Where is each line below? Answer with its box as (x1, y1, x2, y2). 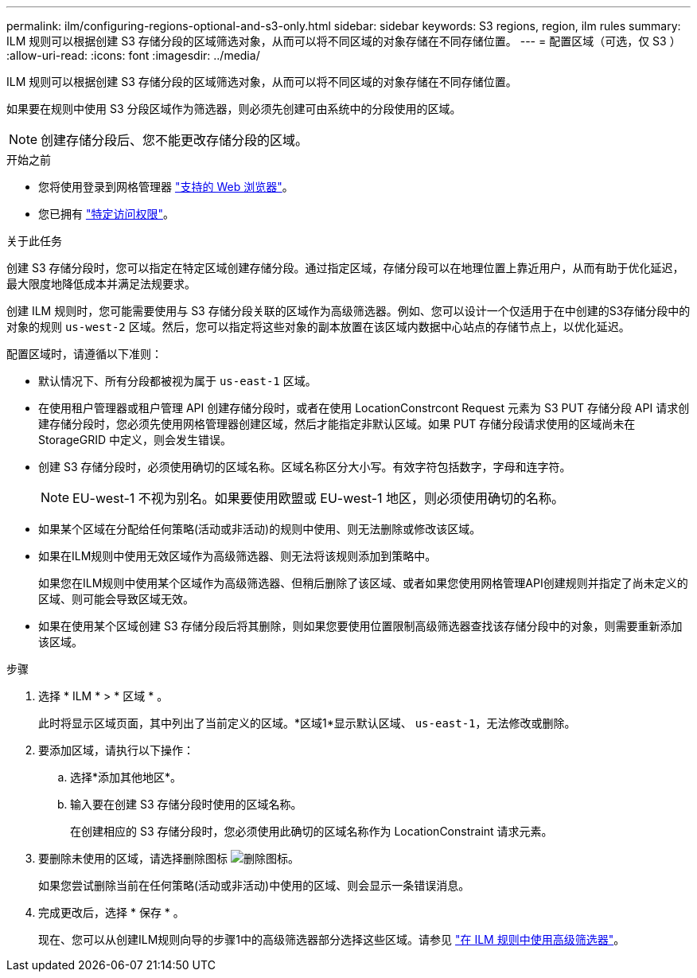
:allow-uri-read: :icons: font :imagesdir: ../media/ (6, 49, 260, 62)
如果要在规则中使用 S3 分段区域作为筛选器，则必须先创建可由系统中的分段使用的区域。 (6, 102, 461, 115)
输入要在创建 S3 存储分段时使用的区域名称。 (70, 797, 302, 811)
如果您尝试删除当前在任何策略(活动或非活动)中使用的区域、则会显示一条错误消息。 (38, 879, 470, 892)
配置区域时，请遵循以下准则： (6, 347, 162, 360)
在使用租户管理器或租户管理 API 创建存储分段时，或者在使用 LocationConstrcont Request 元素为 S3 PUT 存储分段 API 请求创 (38, 401, 690, 415)
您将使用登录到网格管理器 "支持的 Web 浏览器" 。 (38, 180, 294, 193)
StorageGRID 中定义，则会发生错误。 (38, 433, 232, 446)
